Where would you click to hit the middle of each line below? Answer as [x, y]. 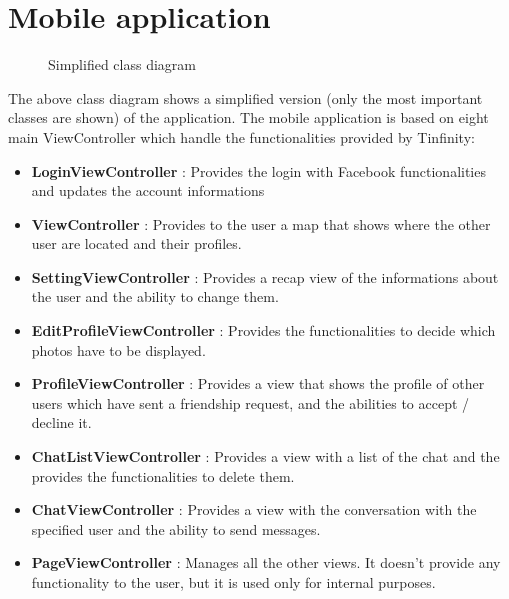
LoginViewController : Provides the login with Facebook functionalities [258, 170]
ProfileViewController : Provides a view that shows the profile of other [258, 383]
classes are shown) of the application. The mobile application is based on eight [248, 117]
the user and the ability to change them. [155, 296]
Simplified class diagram [122, 64]
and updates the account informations [148, 190]
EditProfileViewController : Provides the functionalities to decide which [263, 330]
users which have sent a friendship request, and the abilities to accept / [250, 402]
